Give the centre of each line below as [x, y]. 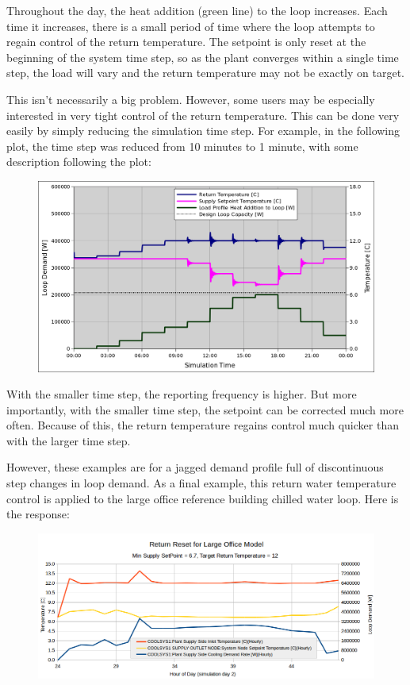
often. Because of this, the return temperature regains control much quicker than [203, 425]
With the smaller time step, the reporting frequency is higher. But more [182, 394]
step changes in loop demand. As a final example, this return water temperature [201, 483]
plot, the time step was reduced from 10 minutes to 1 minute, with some [182, 146]
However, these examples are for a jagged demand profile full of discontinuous [195, 467]
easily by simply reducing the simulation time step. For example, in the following [203, 131]
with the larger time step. [69, 440]
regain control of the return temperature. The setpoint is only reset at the [186, 42]
